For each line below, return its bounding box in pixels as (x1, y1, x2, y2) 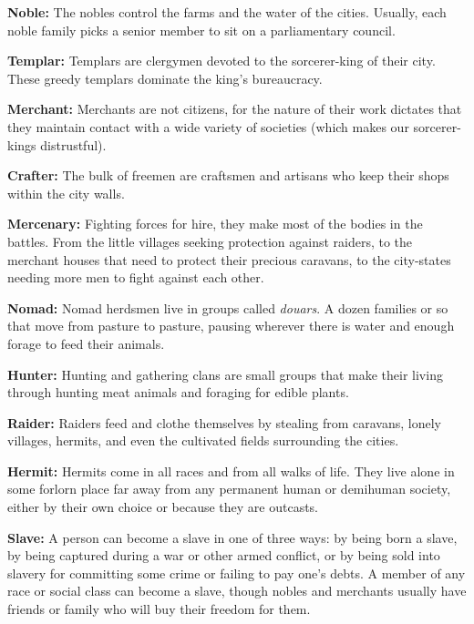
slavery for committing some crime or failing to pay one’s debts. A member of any (7, 563, 466, 582)
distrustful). (40, 135, 107, 154)
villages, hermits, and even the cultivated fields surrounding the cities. (7, 431, 399, 450)
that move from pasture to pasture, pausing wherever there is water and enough (7, 316, 455, 335)
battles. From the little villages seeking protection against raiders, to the (7, 231, 413, 251)
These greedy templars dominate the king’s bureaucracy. (7, 68, 323, 87)
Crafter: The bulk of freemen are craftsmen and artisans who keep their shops (7, 166, 449, 185)
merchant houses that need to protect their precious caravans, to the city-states (7, 250, 451, 269)
